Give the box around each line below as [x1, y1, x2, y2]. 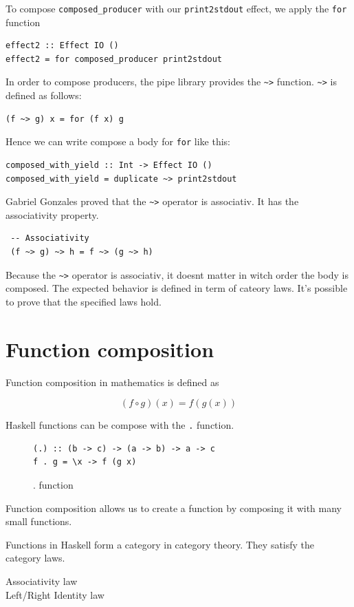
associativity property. [5, 207, 99, 222]
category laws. [5, 551, 65, 565]
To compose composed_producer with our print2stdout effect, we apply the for [5, 1, 347, 15]
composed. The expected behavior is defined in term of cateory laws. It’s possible [5, 281, 348, 295]
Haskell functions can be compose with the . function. [5, 418, 234, 432]
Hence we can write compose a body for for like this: [5, 134, 230, 149]
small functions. [5, 514, 72, 529]
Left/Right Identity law [5, 587, 104, 601]
